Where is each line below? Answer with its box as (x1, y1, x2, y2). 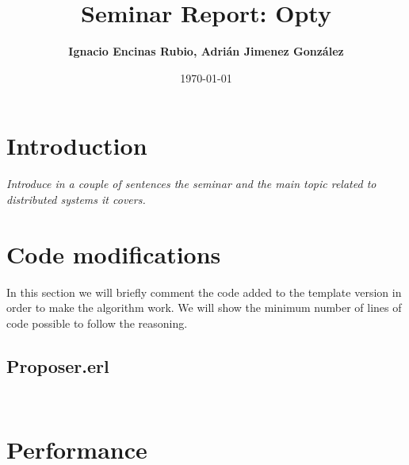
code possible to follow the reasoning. (6, 314, 188, 331)
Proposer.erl (6, 353, 109, 378)
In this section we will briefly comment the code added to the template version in (6, 283, 402, 300)
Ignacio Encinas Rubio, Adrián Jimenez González (68, 43, 344, 60)
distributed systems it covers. (6, 190, 146, 207)
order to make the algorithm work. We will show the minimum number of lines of (6, 299, 402, 316)
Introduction (6, 129, 147, 162)
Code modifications (6, 237, 221, 270)
